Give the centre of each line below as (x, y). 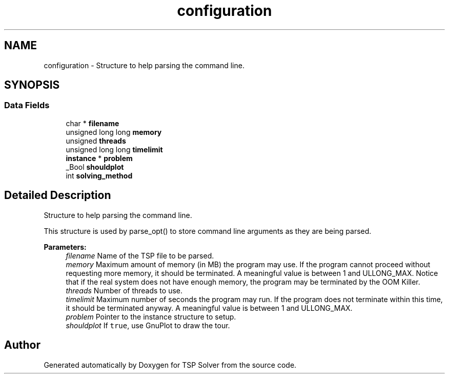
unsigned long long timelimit (114, 149)
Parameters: (65, 247)
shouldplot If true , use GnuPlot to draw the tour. (148, 325)
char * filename (93, 123)
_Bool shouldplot (95, 167)
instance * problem (99, 158)
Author (22, 345)
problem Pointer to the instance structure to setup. (151, 316)
